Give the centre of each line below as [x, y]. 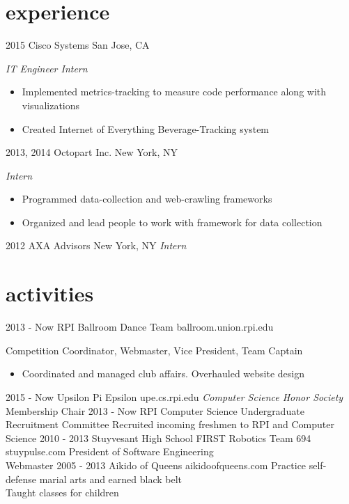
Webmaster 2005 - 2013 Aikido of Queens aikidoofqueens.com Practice [156, 465]
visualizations [51, 105]
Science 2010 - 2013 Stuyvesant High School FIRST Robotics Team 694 [158, 438]
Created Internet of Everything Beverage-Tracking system [146, 128]
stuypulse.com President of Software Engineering [110, 451]
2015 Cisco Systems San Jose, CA [78, 45]
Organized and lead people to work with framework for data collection [172, 222]
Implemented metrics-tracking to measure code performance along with [174, 92]
